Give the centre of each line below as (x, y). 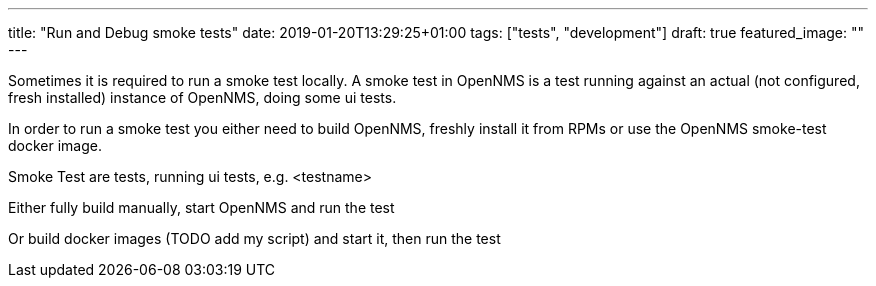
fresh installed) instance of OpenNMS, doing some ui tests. (202, 97)
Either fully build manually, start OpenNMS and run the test (201, 207)
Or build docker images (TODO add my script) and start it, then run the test (254, 238)
